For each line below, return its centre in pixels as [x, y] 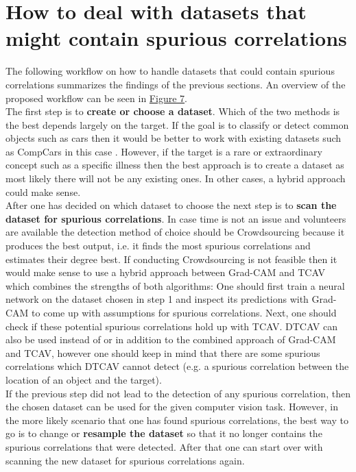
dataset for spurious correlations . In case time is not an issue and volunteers [176, 218]
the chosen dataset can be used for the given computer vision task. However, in [172, 407]
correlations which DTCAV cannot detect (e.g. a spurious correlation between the [177, 366]
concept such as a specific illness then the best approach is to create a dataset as [175, 165]
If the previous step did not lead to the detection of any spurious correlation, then [178, 393]
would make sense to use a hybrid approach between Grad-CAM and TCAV [165, 272]
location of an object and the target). [84, 379]
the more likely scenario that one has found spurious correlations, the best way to [177, 420]
